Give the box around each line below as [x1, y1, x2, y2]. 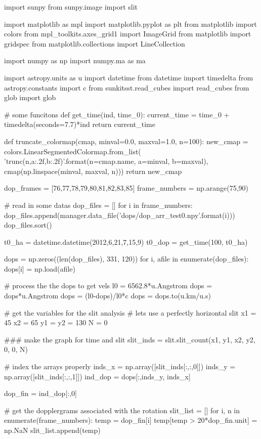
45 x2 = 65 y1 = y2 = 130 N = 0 [4, 317, 108, 328]
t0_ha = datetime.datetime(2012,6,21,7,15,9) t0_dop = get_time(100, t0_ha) [4, 236, 248, 247]
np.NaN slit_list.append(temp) [4, 425, 101, 435]
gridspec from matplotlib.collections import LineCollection [4, 38, 185, 49]
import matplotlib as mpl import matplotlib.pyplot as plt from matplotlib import [4, 18, 257, 29]
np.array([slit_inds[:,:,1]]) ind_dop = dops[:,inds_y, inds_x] [4, 371, 191, 381]
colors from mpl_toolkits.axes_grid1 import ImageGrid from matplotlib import [4, 28, 251, 39]
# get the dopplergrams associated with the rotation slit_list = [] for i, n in [4, 405, 240, 415]
